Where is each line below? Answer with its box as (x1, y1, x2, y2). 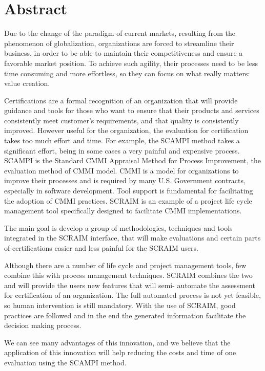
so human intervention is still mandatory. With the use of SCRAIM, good (4, 299, 236, 310)
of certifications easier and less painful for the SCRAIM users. (4, 243, 198, 253)
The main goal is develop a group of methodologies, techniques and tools (4, 222, 233, 233)
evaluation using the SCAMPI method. (4, 357, 127, 367)
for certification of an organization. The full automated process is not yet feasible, (4, 290, 261, 300)
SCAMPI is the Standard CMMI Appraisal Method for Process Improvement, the (4, 155, 261, 166)
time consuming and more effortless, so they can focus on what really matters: (4, 68, 250, 78)
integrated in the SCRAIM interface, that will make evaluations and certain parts (4, 232, 261, 243)
